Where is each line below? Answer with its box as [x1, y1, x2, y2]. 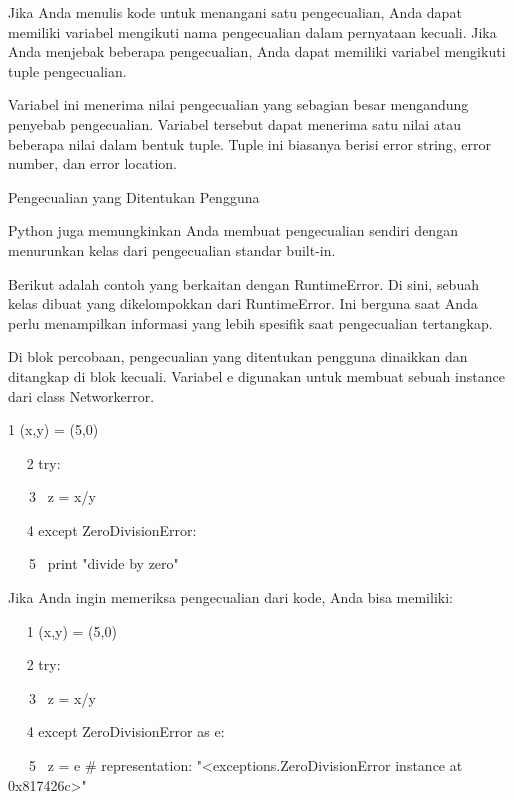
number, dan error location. [8, 153, 177, 174]
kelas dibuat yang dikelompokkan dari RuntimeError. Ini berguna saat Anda [8, 293, 478, 314]
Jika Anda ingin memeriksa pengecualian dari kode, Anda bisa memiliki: [8, 587, 453, 608]
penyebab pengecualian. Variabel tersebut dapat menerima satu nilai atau [8, 113, 461, 134]
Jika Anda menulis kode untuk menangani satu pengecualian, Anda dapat [8, 2, 462, 22]
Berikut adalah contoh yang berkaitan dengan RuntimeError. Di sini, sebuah [8, 273, 479, 294]
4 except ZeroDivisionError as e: [26, 721, 225, 742]
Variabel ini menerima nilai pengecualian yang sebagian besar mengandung [8, 94, 469, 115]
